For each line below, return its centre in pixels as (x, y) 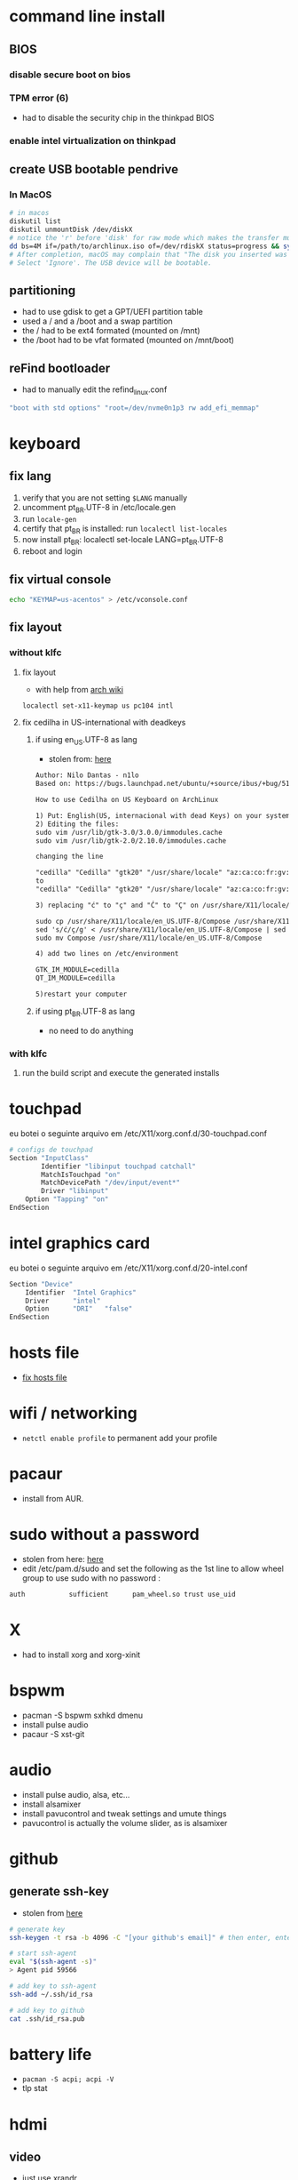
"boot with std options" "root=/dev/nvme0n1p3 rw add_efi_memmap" (134, 408)
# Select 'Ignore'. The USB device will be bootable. (111, 263)
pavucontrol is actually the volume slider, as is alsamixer (125, 1823)
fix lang (30, 476)
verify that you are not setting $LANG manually (105, 497)
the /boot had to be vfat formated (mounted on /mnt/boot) (128, 341)
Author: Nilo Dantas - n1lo (87, 775)
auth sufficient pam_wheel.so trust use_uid (123, 1594)
